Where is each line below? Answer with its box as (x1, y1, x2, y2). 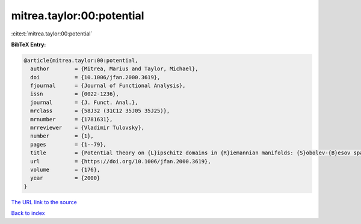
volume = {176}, (30, 166, 100, 173)
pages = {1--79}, (30, 141, 106, 148)
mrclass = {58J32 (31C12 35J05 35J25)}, (30, 107, 170, 114)
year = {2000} (30, 175, 100, 181)
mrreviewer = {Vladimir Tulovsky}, (30, 124, 144, 132)
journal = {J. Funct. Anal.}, (30, 99, 138, 106)
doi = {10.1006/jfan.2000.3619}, (30, 74, 161, 80)
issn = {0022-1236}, (30, 91, 120, 97)
